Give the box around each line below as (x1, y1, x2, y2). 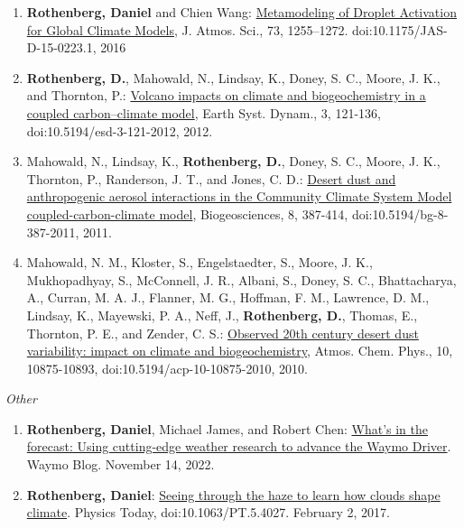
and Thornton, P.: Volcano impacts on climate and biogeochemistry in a (26, 86, 426, 105)
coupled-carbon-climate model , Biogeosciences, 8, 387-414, (26, 204, 348, 223)
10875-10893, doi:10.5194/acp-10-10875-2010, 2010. (26, 358, 308, 377)
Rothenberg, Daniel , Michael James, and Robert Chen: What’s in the (26, 419, 428, 438)
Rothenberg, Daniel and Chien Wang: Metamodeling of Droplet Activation (26, 3, 457, 21)
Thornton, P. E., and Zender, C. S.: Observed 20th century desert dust (26, 323, 419, 342)
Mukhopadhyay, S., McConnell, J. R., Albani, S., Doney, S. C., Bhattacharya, (26, 270, 457, 289)
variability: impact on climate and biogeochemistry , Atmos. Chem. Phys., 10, (26, 341, 453, 360)
